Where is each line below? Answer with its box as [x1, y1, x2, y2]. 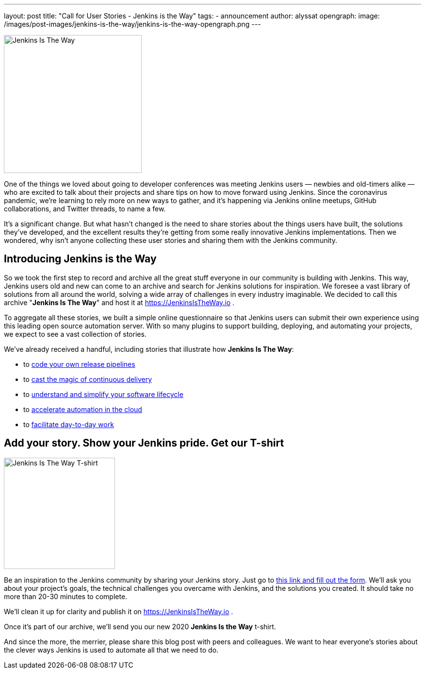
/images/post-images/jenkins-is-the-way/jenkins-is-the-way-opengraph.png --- [4, 20, 261, 28]
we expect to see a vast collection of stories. [4, 329, 147, 338]
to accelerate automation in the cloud [23, 405, 142, 414]
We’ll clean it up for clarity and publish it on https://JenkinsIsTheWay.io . [4, 607, 233, 616]
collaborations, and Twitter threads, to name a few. [4, 205, 166, 213]
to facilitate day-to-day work [23, 420, 114, 429]
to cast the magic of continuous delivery [23, 375, 152, 383]
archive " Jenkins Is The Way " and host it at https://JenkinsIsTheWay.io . [4, 298, 235, 307]
